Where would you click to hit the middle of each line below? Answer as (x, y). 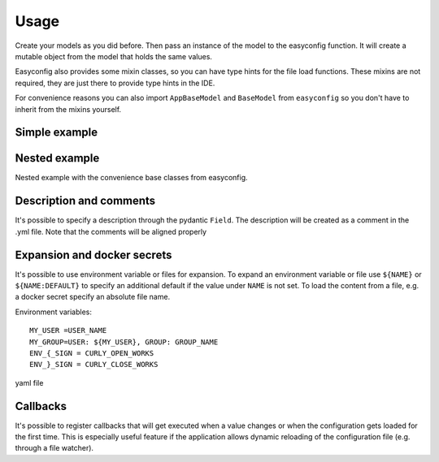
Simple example (57, 133)
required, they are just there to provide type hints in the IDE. (115, 83)
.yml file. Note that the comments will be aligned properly (111, 231)
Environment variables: (54, 312)
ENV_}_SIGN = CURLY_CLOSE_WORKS (94, 365)
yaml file (29, 382)
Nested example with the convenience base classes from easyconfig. (131, 178)
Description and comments (85, 201)
